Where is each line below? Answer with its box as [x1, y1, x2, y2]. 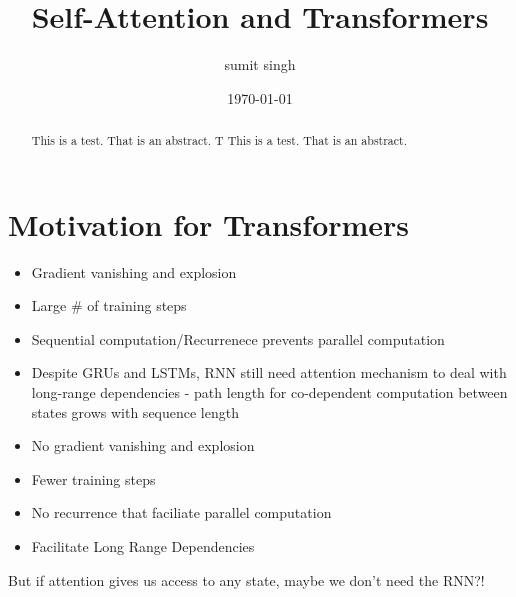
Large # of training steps [31, 295, 187, 316]
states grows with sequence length [31, 401, 239, 422]
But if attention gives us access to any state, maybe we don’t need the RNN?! [8, 569, 485, 590]
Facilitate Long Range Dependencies [31, 536, 255, 557]
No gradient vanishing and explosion [31, 435, 255, 456]
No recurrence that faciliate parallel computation [31, 502, 332, 523]
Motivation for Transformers [8, 203, 410, 244]
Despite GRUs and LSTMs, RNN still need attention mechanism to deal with [31, 362, 507, 383]
